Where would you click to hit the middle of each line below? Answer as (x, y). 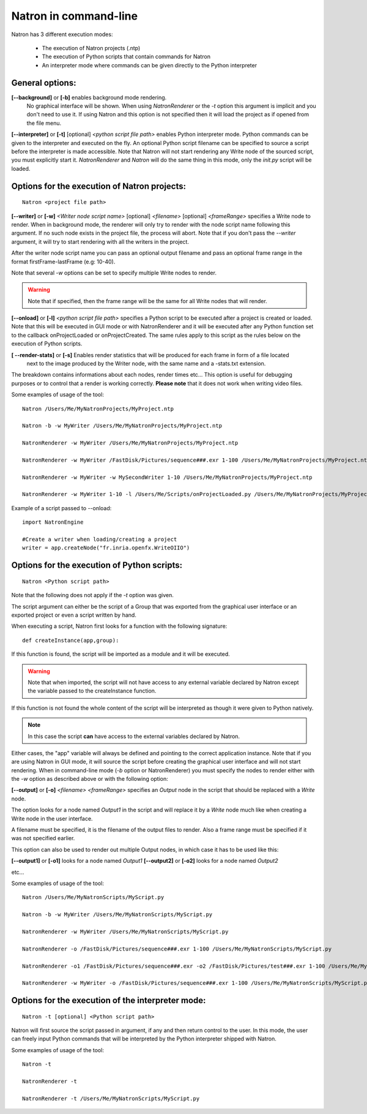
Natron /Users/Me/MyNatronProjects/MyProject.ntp (98, 408)
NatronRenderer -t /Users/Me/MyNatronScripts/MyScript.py (111, 1098)
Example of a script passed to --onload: (61, 508)
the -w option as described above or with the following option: (90, 779)
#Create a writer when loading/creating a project (100, 540)
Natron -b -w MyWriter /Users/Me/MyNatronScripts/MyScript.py (117, 915)
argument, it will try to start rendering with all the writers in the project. (100, 241)
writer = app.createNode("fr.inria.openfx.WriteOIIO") (106, 548)
